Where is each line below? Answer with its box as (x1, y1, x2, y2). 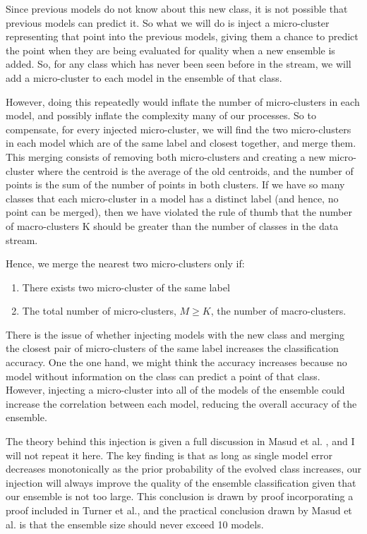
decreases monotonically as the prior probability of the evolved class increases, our (6, 461, 361, 476)
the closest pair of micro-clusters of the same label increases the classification (6, 341, 339, 356)
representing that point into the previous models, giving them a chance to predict (6, 29, 359, 44)
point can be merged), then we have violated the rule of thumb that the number (6, 205, 352, 219)
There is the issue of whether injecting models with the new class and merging (6, 327, 345, 341)
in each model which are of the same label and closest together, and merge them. (6, 135, 356, 150)
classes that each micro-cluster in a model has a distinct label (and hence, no (6, 190, 339, 205)
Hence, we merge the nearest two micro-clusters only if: (6, 256, 245, 271)
